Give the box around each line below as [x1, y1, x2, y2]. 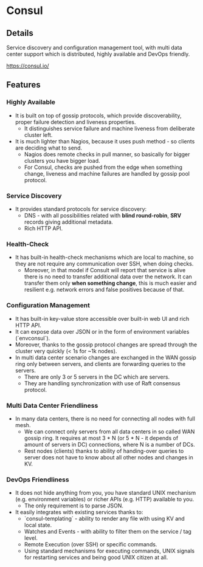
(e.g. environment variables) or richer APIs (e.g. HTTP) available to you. [15, 496, 194, 503]
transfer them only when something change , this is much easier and [24, 280, 197, 287]
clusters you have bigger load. [24, 157, 100, 164]
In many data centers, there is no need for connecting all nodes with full [15, 414, 196, 422]
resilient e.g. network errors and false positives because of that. [24, 286, 185, 294]
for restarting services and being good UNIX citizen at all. [24, 554, 168, 561]
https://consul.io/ [6, 62, 50, 69]
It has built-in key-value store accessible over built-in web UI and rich [15, 315, 190, 322]
